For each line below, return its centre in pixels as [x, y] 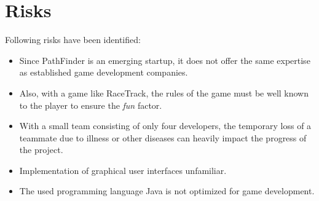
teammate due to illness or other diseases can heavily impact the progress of [163, 137]
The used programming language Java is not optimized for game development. [167, 191]
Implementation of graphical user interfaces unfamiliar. [123, 170]
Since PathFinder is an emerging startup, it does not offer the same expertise [165, 60]
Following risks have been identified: [73, 40]
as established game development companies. [104, 72]
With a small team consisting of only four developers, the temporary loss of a [165, 126]
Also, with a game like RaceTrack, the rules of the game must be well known [164, 93]
